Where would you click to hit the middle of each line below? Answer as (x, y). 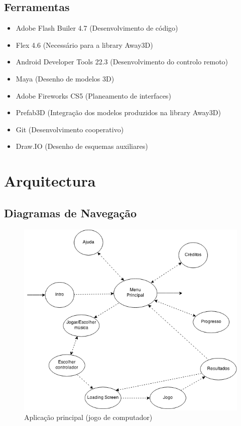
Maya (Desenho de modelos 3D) (65, 78)
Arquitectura (50, 181)
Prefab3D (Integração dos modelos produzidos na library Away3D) (118, 112)
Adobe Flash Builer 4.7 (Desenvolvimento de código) (97, 28)
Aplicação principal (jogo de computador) (88, 417)
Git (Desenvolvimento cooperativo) (70, 129)
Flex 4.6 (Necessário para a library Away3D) (84, 45)
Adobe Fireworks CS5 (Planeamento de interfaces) (93, 95)
